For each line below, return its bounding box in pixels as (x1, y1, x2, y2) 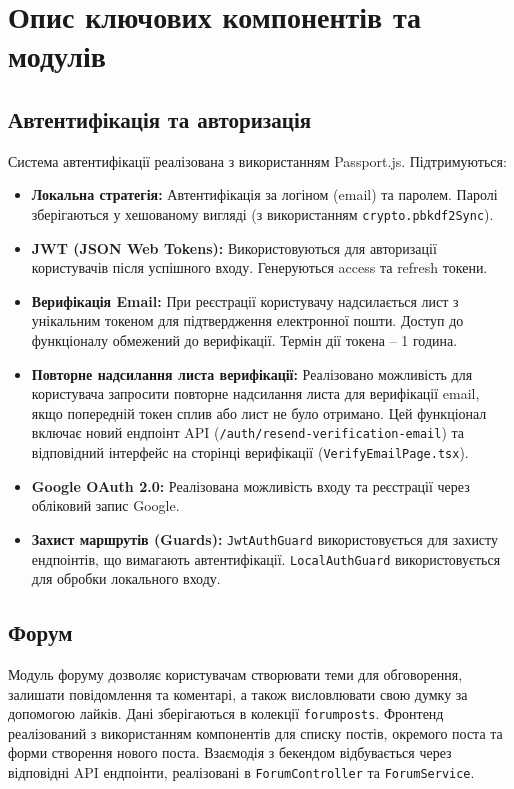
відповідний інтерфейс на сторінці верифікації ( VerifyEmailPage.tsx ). (31, 442, 469, 463)
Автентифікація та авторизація (8, 103, 312, 134)
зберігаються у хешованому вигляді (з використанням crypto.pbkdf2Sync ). (31, 203, 494, 224)
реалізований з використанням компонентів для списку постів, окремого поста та (8, 722, 503, 743)
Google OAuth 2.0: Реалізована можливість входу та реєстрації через (31, 475, 470, 496)
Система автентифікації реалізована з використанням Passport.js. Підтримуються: (8, 150, 507, 171)
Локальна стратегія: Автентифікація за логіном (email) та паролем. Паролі (31, 184, 498, 205)
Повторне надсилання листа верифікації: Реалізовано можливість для (31, 363, 473, 384)
